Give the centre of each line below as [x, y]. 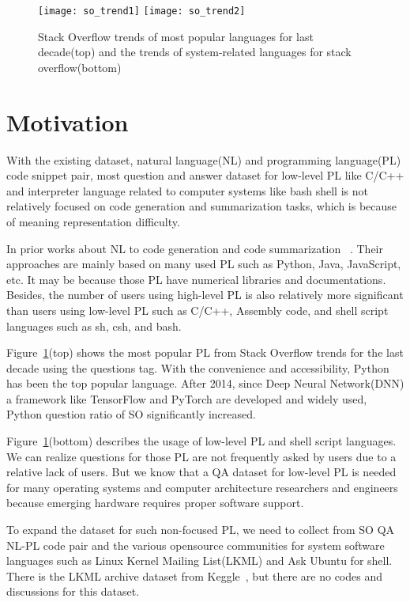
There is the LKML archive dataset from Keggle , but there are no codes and [195, 575]
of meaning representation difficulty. [93, 221]
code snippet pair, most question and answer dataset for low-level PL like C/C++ [205, 175]
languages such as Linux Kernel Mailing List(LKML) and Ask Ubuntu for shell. [199, 560]
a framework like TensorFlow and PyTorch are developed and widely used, [187, 398]
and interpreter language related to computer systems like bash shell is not [187, 190]
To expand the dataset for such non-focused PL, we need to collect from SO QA [201, 530]
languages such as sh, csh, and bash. [94, 326]
